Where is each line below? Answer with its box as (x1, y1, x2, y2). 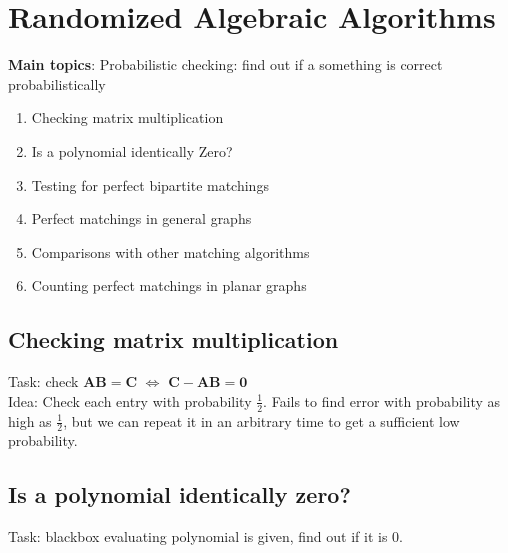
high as (8, 410, 52, 431)
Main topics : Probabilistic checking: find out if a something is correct (8, 54, 443, 75)
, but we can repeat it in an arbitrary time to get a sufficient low (63, 410, 460, 431)
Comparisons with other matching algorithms (31, 241, 310, 262)
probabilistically (8, 73, 106, 94)
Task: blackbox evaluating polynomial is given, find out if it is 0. (8, 526, 403, 547)
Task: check (8, 371, 79, 392)
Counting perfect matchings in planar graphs (31, 275, 307, 296)
